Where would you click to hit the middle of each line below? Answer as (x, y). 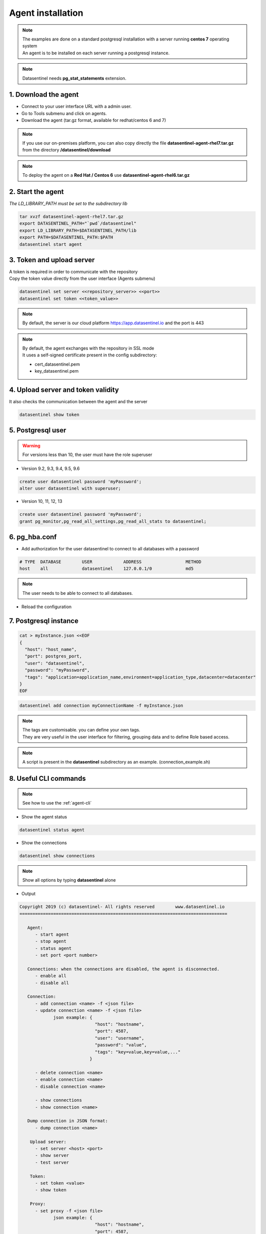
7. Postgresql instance (44, 621)
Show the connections (44, 843)
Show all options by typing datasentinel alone (69, 880)
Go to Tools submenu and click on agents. (64, 113)
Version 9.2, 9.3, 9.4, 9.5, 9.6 (50, 468)
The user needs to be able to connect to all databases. (78, 593)
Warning (31, 446)
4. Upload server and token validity (64, 390)
